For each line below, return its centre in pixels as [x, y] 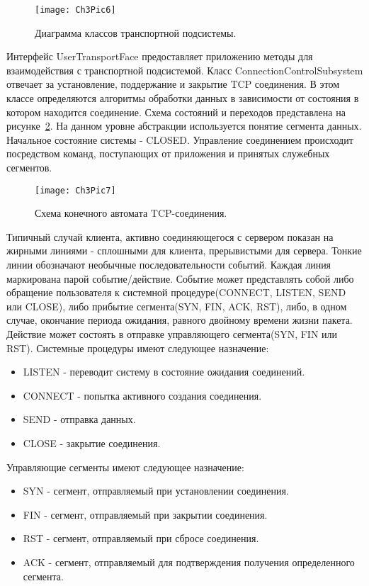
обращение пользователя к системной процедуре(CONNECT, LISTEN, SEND [176, 292]
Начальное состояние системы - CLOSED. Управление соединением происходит [180, 139]
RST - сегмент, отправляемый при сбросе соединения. [141, 538]
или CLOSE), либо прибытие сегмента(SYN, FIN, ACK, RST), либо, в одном [177, 306]
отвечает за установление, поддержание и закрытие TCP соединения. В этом [173, 84]
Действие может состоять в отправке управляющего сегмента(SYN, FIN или [172, 334]
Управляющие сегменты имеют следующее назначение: [125, 467]
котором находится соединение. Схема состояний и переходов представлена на [176, 112]
